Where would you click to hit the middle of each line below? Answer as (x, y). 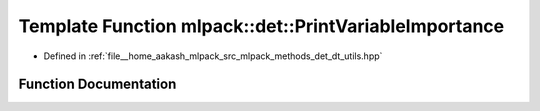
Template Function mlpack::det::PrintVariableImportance (261, 26)
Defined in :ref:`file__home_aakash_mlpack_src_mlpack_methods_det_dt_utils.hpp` (213, 56)
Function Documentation (97, 84)
